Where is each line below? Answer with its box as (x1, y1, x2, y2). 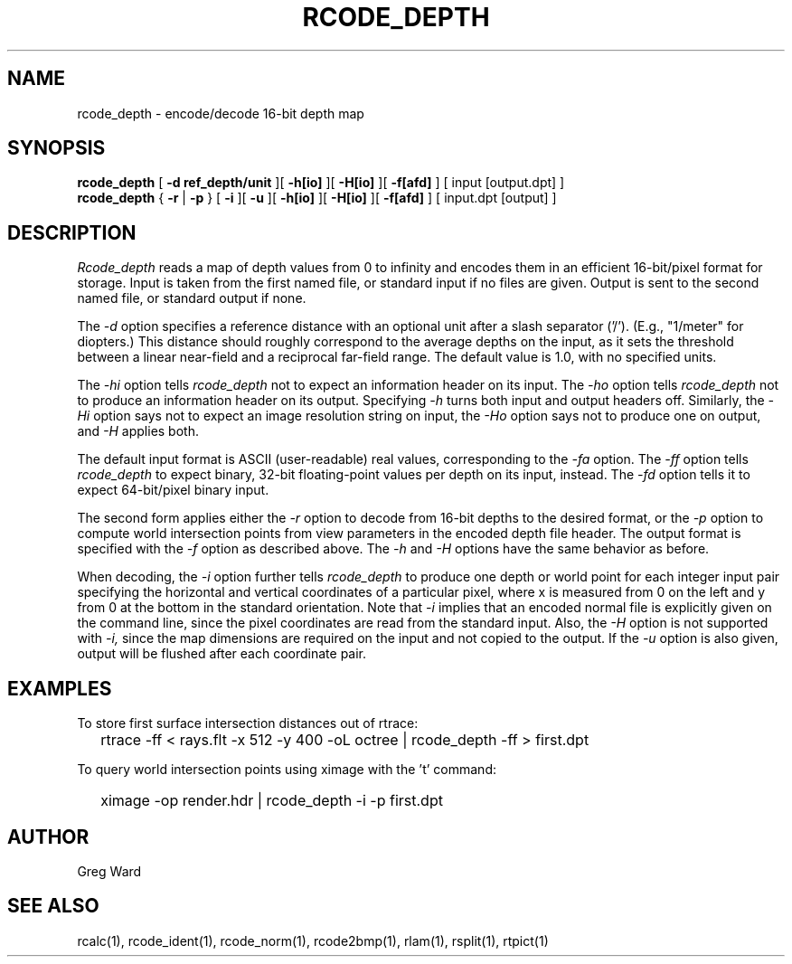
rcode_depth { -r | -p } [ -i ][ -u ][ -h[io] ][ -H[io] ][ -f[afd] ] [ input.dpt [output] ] (77, 190, 557, 206)
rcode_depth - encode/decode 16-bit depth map (77, 105, 364, 121)
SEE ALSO (7, 894, 99, 918)
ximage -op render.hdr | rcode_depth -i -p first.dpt (100, 791, 443, 810)
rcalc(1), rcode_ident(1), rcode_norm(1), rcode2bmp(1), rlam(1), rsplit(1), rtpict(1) (77, 932, 549, 949)
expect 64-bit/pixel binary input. (77, 482, 269, 498)
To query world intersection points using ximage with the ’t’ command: (77, 761, 496, 778)
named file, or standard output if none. (77, 290, 306, 307)
